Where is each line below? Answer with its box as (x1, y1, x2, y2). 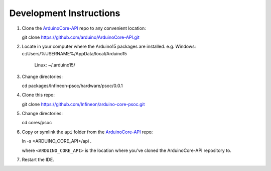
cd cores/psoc (22, 120, 52, 126)
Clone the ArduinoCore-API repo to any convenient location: (22, 25, 146, 31)
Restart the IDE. (22, 156, 55, 163)
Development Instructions (9, 8, 120, 19)
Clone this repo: (22, 92, 55, 98)
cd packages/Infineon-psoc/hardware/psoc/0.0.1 (22, 82, 123, 89)
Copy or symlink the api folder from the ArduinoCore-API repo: (22, 129, 153, 135)
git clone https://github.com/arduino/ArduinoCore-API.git (22, 34, 140, 40)
